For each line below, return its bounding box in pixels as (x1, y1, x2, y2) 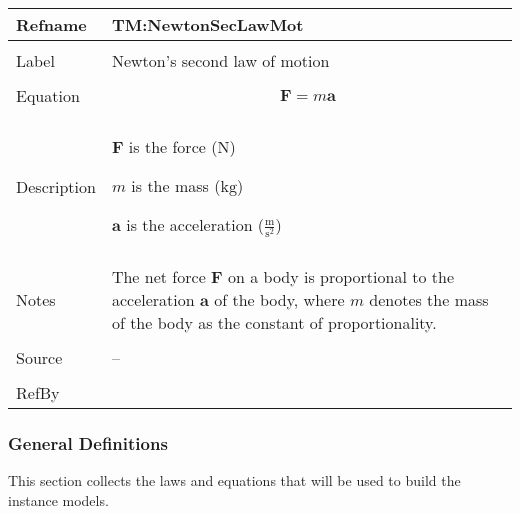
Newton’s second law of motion (111, 49, 330, 72)
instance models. (8, 489, 109, 510)
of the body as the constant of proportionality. (111, 311, 437, 335)
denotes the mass (369, 288, 489, 312)
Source (16, 346, 63, 370)
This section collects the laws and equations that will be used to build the (8, 470, 461, 491)
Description (16, 174, 96, 198)
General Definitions (8, 431, 168, 456)
